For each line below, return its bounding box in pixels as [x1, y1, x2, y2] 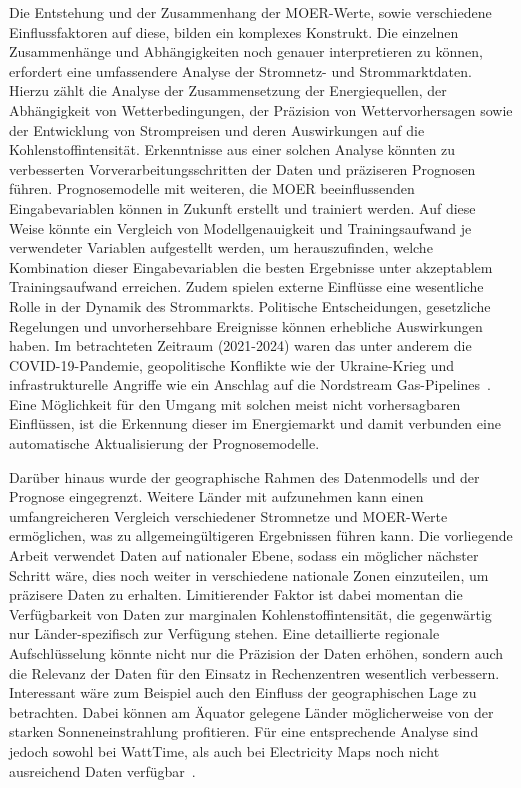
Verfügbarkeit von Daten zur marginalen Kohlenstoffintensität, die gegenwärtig [9, 603, 492, 624]
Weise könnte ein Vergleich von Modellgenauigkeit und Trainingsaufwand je [9, 217, 472, 238]
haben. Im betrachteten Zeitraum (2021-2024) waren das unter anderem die [9, 335, 472, 356]
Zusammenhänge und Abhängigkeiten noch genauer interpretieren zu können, [9, 41, 483, 62]
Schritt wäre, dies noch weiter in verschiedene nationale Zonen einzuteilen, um [9, 564, 489, 585]
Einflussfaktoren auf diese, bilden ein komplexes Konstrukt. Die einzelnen [9, 21, 459, 42]
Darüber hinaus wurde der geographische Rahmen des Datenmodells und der [9, 466, 480, 487]
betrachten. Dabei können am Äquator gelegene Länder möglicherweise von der [9, 701, 494, 722]
